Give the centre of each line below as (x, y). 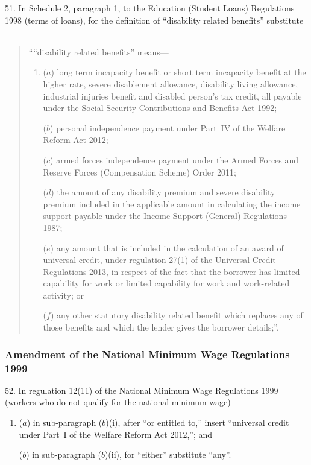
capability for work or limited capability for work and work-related (166, 283)
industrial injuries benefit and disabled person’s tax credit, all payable (172, 96)
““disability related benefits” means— (99, 52)
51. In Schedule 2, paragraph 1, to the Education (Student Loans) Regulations (150, 8)
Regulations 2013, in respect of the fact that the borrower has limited (171, 271)
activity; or (63, 295)
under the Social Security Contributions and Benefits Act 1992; (160, 108)
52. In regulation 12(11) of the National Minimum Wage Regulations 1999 (142, 390)
